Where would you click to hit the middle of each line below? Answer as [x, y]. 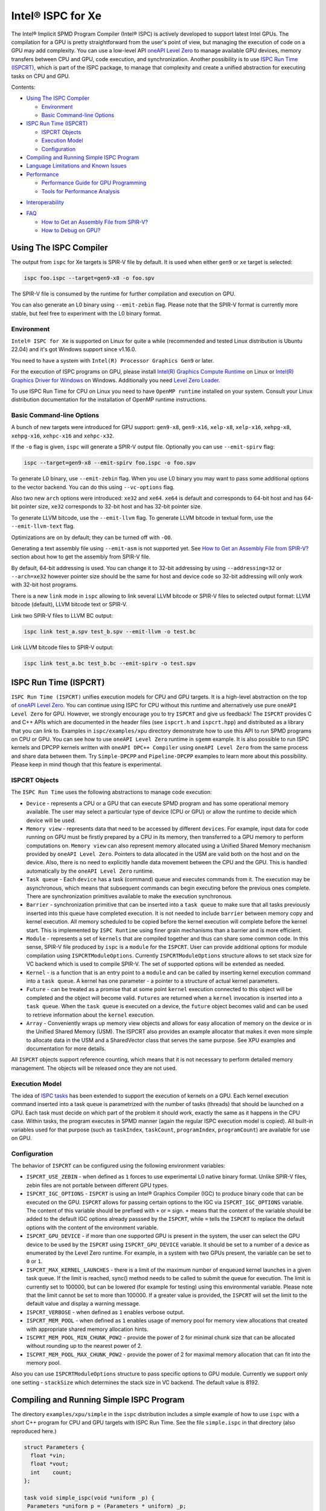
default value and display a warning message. [83, 1304]
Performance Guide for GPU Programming [94, 183]
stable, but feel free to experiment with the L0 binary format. [86, 313]
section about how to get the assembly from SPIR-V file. [81, 557]
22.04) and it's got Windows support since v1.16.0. [74, 349]
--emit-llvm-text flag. [43, 526]
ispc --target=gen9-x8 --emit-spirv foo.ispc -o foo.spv [110, 463]
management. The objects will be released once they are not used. [94, 1068]
